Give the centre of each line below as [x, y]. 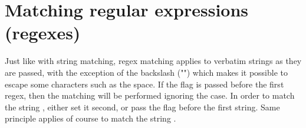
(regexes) [43, 33]
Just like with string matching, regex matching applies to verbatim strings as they [153, 61]
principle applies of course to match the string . [91, 118]
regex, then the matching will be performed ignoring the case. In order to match [150, 95]
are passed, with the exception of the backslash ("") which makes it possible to [147, 72]
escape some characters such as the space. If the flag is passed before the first [144, 84]
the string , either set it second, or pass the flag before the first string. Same [142, 107]
